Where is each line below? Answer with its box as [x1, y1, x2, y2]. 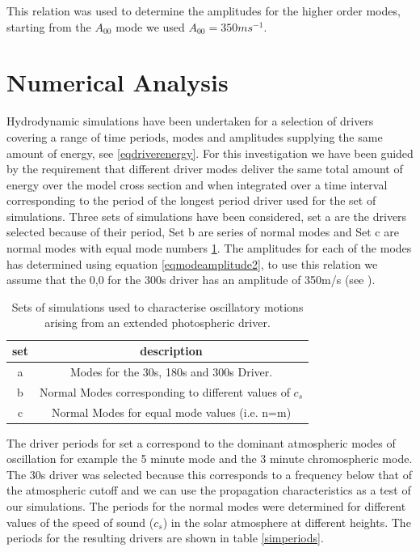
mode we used [115, 18, 185, 35]
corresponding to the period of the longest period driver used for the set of [6, 192, 376, 209]
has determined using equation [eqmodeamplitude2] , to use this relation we [6, 255, 378, 272]
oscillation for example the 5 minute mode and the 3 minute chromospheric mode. [6, 450, 413, 467]
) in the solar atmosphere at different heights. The [162, 513, 411, 530]
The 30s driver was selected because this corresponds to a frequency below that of [6, 465, 412, 482]
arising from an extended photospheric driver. [44, 314, 271, 331]
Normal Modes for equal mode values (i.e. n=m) [51, 403, 292, 420]
